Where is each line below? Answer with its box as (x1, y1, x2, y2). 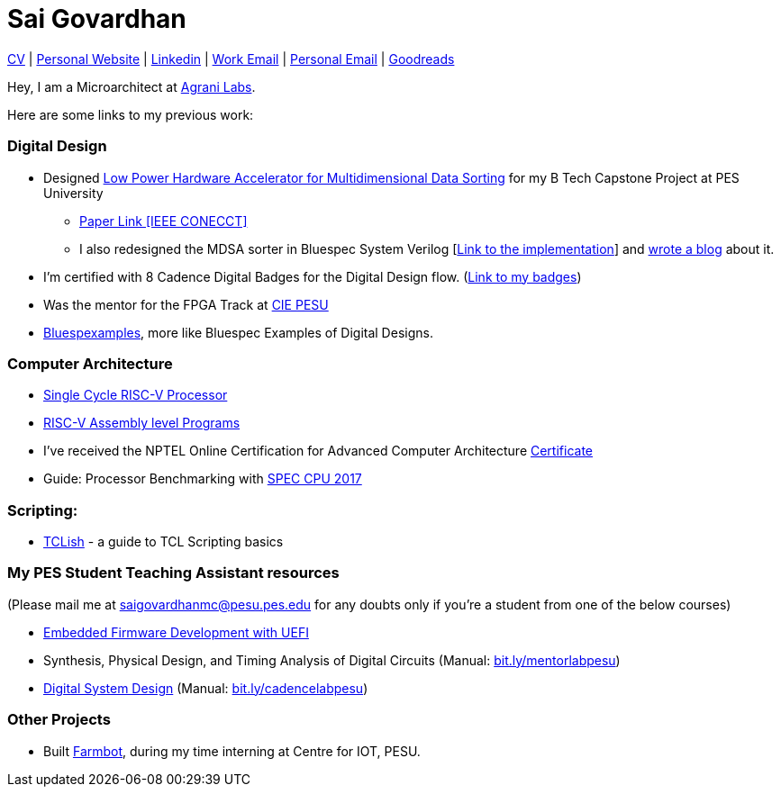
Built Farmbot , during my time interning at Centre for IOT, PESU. (43, 743, 421, 759)
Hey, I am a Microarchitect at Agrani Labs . (7, 78, 256, 95)
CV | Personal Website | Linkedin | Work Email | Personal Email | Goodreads (7, 50, 455, 67)
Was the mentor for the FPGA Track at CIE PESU (43, 296, 329, 312)
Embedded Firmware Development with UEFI (43, 624, 309, 640)
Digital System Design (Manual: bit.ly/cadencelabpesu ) (43, 680, 368, 696)
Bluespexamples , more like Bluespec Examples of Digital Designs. (43, 324, 433, 340)
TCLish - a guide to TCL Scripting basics (43, 534, 284, 549)
